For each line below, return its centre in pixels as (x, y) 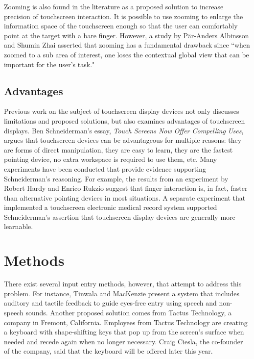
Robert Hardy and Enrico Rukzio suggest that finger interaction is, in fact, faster (126, 188)
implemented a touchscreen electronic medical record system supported (111, 207)
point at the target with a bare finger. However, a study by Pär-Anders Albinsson (127, 35)
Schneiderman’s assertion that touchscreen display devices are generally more (120, 217)
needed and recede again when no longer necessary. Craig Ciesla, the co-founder (124, 341)
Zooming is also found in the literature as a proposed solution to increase (114, 6)
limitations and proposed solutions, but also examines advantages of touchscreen (125, 120)
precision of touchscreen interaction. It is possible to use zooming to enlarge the (124, 16)
